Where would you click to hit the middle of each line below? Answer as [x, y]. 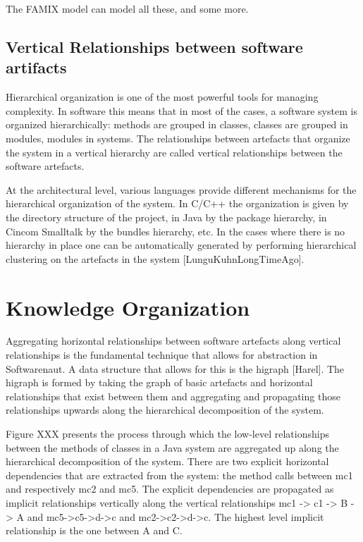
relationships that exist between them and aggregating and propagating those [173, 396]
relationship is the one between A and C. [94, 530]
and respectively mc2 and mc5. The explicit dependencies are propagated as [170, 489]
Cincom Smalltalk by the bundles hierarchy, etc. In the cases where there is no [176, 231]
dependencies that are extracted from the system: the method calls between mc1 [179, 475]
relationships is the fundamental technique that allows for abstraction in [162, 355]
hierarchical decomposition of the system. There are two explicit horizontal [167, 461]
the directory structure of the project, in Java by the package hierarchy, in [166, 217]
